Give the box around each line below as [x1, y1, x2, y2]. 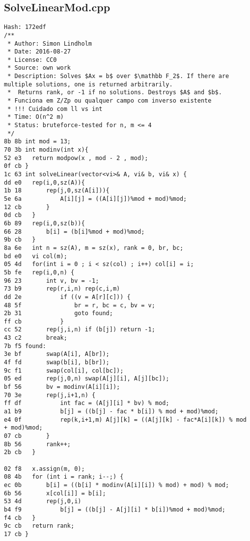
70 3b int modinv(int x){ [4, 146, 88, 154]
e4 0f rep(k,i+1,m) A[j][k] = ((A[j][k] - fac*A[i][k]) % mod [4, 416, 247, 423]
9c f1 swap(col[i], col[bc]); [4, 367, 124, 374]
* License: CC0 [7, 56, 57, 63]
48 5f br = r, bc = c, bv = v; [4, 301, 155, 309]
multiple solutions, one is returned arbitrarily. [4, 81, 173, 88]
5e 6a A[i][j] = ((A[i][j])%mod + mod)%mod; [4, 195, 187, 202]
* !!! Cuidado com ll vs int [7, 105, 103, 112]
